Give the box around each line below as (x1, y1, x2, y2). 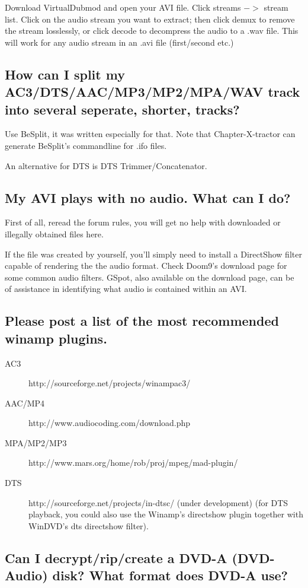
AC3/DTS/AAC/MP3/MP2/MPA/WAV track (5, 82, 300, 101)
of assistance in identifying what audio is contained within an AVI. (5, 282, 247, 295)
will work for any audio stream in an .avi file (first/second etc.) (5, 36, 234, 48)
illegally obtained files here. (5, 227, 104, 240)
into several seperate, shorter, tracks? (5, 100, 240, 118)
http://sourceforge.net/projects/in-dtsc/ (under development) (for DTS (28, 496, 288, 508)
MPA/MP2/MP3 (5, 436, 67, 449)
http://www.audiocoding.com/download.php (28, 417, 191, 429)
